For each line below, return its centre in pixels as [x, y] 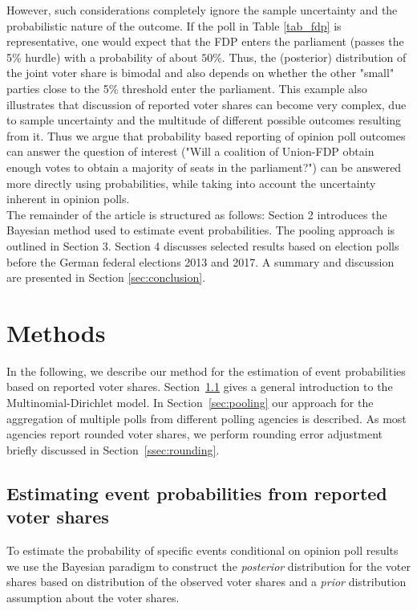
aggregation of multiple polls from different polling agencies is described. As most [206, 418]
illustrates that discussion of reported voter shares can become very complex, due [206, 104]
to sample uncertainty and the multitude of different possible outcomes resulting [204, 120]
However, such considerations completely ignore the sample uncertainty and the [202, 10]
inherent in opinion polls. [68, 199]
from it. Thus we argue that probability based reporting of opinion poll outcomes [206, 135]
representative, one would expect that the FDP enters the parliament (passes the [205, 41]
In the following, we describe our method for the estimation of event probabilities [206, 371]
